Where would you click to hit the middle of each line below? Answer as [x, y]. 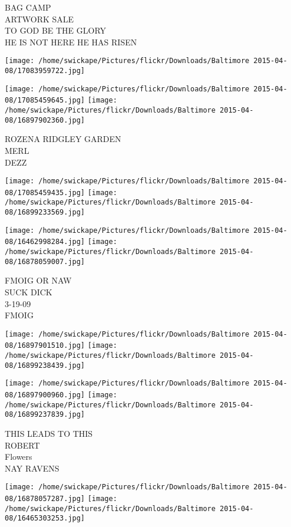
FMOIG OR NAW [38, 280]
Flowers [19, 457]
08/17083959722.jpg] [45, 71]
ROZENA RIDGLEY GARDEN [63, 139]
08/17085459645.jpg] [45, 101]
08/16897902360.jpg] [45, 120]
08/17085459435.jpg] [45, 192]
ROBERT [22, 445]
